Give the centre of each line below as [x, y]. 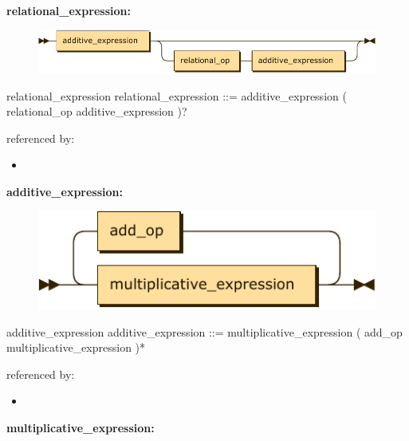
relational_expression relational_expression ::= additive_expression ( [177, 95]
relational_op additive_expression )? [97, 111]
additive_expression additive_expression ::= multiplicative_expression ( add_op [204, 331]
